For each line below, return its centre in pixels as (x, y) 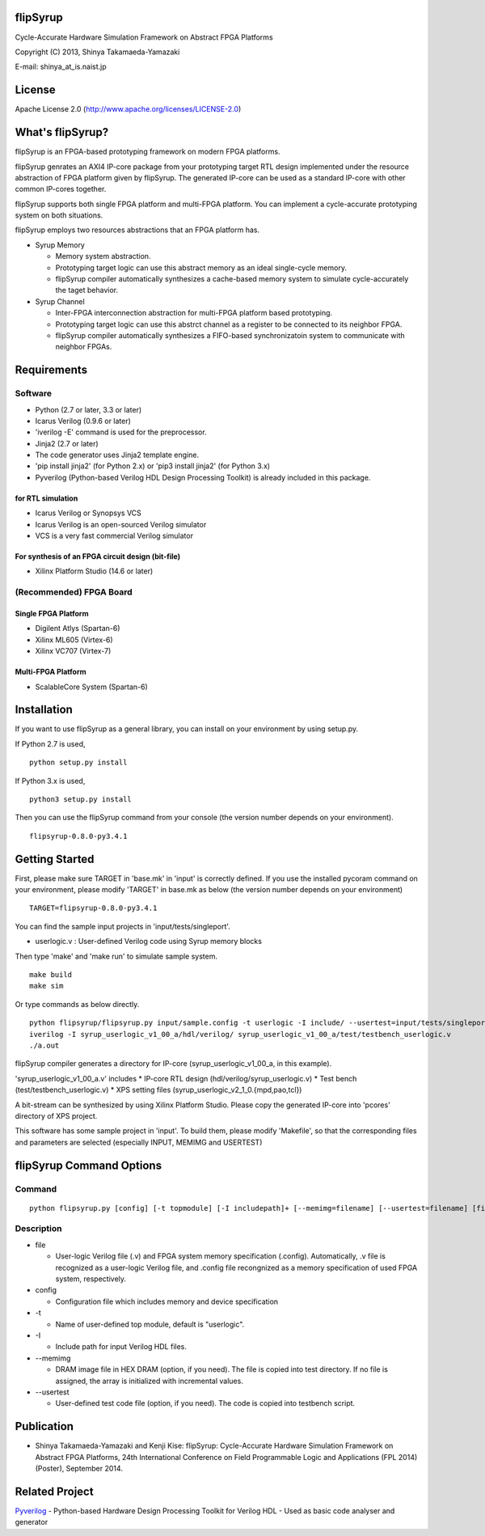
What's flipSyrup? (62, 132)
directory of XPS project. (56, 1115)
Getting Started (55, 859)
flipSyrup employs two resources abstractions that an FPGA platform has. (137, 230)
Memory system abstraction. (103, 256)
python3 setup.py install (81, 800)
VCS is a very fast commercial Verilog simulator (114, 536)
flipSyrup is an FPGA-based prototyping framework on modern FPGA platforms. (148, 152)
